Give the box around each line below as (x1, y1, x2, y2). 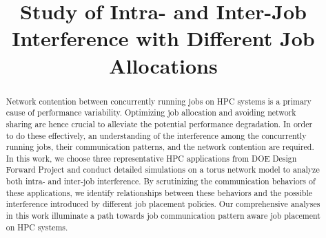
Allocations (109, 51, 218, 79)
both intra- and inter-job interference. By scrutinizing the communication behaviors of (6, 175, 316, 187)
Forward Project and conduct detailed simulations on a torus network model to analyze (6, 164, 320, 175)
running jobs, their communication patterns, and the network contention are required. (6, 141, 314, 153)
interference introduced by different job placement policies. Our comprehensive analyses (6, 198, 320, 210)
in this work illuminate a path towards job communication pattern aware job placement (6, 210, 320, 221)
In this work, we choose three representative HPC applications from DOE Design (6, 152, 297, 164)
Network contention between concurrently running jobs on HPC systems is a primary (6, 95, 312, 107)
